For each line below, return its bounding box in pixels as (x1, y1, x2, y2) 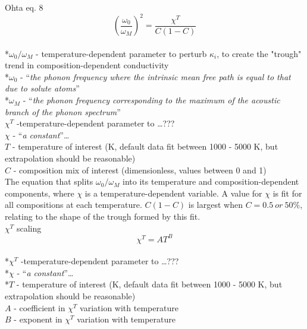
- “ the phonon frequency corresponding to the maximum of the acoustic (23, 94, 280, 106)
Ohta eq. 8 (5, 1, 43, 13)
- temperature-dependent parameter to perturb (36, 47, 207, 59)
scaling (16, 222, 42, 234)
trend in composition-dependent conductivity (5, 59, 169, 71)
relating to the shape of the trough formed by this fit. (5, 210, 201, 222)
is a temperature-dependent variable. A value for (84, 186, 262, 199)
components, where (5, 186, 74, 199)
